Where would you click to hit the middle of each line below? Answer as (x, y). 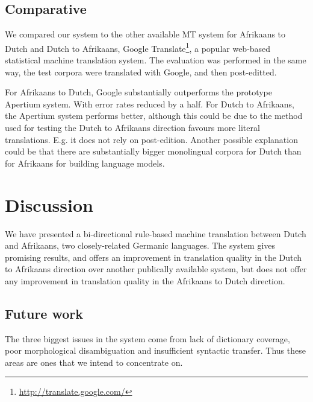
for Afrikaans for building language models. (85, 163)
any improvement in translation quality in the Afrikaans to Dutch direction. (145, 280)
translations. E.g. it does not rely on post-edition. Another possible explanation (151, 139)
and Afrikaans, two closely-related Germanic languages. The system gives (140, 245)
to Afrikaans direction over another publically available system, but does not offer (156, 269)
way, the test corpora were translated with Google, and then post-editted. (141, 72)
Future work (44, 313)
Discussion (49, 204)
